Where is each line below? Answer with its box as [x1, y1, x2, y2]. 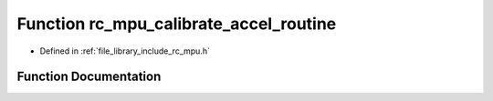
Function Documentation [16, 69, 162, 85]
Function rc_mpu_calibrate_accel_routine [16, 14, 337, 34]
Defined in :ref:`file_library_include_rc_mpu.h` [39, 45, 210, 56]
